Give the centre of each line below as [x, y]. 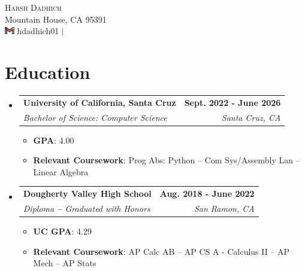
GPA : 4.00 [54, 140]
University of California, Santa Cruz [99, 102]
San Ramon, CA [224, 208]
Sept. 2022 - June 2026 [232, 102]
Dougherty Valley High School [87, 194]
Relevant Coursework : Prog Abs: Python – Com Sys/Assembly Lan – [167, 160]
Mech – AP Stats [65, 263]
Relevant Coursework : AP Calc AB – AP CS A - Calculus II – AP [161, 251]
